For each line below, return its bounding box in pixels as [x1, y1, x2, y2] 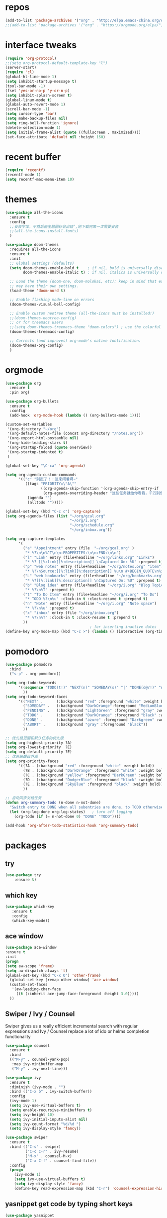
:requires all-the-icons [9, 247, 61, 252]
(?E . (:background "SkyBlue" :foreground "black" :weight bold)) [23, 782, 164, 787]
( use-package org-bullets [5, 399, 59, 404]
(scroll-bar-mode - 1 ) [5, 106, 50, 112]
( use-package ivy [5, 1075, 41, 1080]
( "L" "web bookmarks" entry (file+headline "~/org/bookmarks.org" [23, 574, 164, 579]
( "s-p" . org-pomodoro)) [9, 671, 61, 677]
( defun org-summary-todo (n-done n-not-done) [5, 800, 101, 805]
